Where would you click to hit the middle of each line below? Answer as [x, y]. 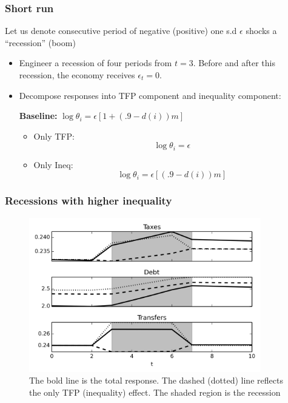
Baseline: [38, 116]
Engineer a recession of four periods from [95, 63]
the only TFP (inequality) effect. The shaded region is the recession [155, 392]
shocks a [261, 31]
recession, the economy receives [77, 75]
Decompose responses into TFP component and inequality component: [150, 95]
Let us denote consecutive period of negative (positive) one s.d [121, 31]
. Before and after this [234, 63]
